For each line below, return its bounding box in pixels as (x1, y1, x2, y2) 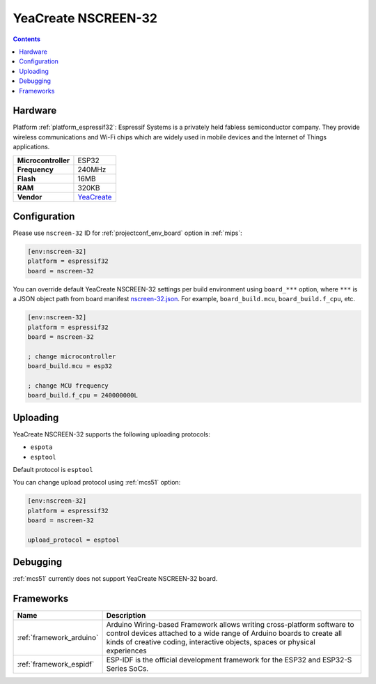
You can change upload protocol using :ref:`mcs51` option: (13, 478, 181, 487)
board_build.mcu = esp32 (27, 363, 113, 370)
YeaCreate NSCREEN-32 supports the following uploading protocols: (13, 430, 210, 439)
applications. (13, 143, 50, 151)
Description (106, 611, 146, 621)
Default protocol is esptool (13, 466, 93, 474)
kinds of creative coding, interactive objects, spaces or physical (106, 637, 316, 647)
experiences (106, 646, 147, 655)
